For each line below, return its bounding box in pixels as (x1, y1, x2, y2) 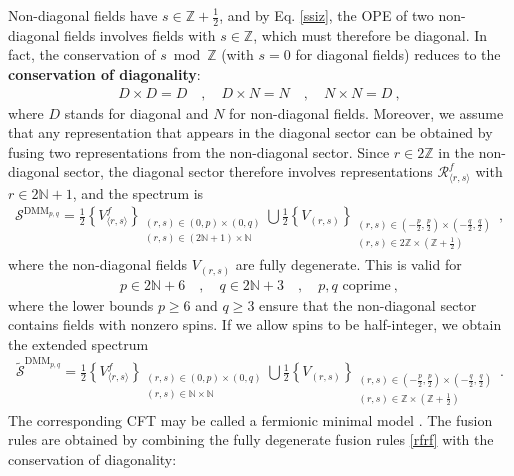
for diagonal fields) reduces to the (295, 44, 501, 65)
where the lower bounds (8, 294, 154, 315)
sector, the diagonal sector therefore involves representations (64, 161, 433, 182)
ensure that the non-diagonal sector (259, 294, 477, 315)
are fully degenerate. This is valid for (235, 254, 462, 275)
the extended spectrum (8, 333, 149, 354)
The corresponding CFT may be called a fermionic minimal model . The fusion (8, 409, 493, 430)
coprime (342, 278, 391, 293)
